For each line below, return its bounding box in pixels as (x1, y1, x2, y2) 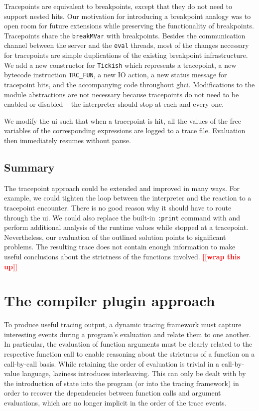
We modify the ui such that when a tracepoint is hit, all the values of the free (4, 115, 241, 126)
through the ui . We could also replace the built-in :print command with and (4, 212, 241, 222)
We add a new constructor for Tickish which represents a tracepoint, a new (4, 59, 237, 70)
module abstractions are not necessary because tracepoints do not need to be (4, 89, 239, 99)
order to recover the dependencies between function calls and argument (4, 388, 221, 398)
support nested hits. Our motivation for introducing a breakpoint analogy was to (4, 10, 251, 21)
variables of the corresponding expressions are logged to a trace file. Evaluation (4, 125, 246, 136)
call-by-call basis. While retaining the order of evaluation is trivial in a (4, 358, 220, 369)
